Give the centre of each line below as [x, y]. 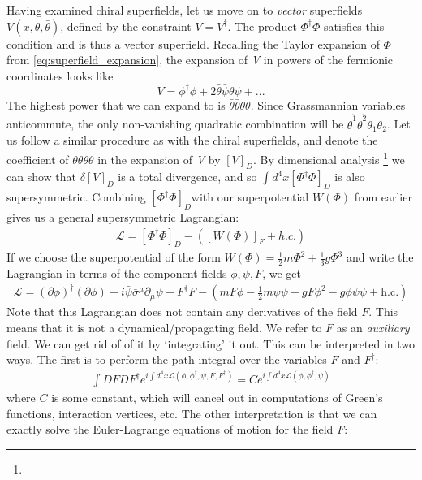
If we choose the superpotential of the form [114, 257]
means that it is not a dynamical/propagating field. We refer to [164, 327]
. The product [262, 26]
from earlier [383, 197]
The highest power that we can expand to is [116, 104]
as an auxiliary [373, 327]
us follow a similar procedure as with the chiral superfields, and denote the [192, 140]
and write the [380, 257]
